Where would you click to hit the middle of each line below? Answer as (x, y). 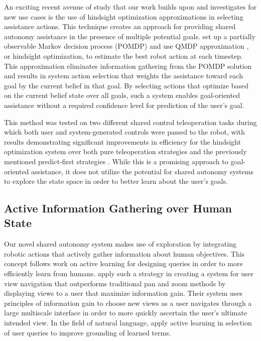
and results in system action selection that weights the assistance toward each (123, 76)
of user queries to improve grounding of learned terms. (88, 332)
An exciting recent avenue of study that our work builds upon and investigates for (130, 7)
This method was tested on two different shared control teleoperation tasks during (130, 122)
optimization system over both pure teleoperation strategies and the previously (125, 151)
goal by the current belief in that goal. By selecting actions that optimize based (126, 85)
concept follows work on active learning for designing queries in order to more (123, 263)
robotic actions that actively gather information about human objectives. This (124, 253)
